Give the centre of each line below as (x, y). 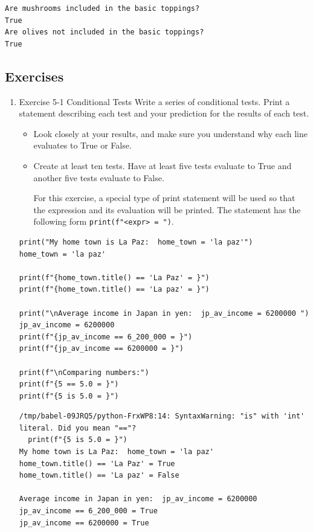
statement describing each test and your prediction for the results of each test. (164, 113)
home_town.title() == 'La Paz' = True (97, 463)
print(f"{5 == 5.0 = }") (69, 384)
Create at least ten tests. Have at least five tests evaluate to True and (163, 165)
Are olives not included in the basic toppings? (105, 32)
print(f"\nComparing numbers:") (84, 372)
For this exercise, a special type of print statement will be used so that (164, 198)
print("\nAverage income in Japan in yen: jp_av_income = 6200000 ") (164, 313)
